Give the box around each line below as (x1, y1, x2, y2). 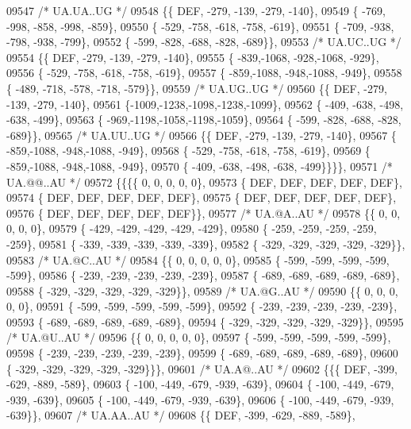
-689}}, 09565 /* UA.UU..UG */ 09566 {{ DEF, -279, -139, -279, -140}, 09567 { (6, 126, 397, 143)
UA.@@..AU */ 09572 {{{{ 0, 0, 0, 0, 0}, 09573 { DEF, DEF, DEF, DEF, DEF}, (6, 173, 402, 190)
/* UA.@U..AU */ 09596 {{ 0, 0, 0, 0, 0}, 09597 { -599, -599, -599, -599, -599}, (6, 329, 391, 346)
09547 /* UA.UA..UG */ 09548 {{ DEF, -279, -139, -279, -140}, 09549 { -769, (6, 2, 386, 18)
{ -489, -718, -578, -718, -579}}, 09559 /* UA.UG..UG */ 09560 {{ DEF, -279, (6, 79, 387, 96)
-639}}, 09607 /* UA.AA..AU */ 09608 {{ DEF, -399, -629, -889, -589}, (6, 407, 355, 423)
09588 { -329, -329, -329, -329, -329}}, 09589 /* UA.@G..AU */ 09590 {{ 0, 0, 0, (6, 282, 398, 299)
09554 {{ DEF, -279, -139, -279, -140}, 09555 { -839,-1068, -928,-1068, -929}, (6, 48, 379, 65)
